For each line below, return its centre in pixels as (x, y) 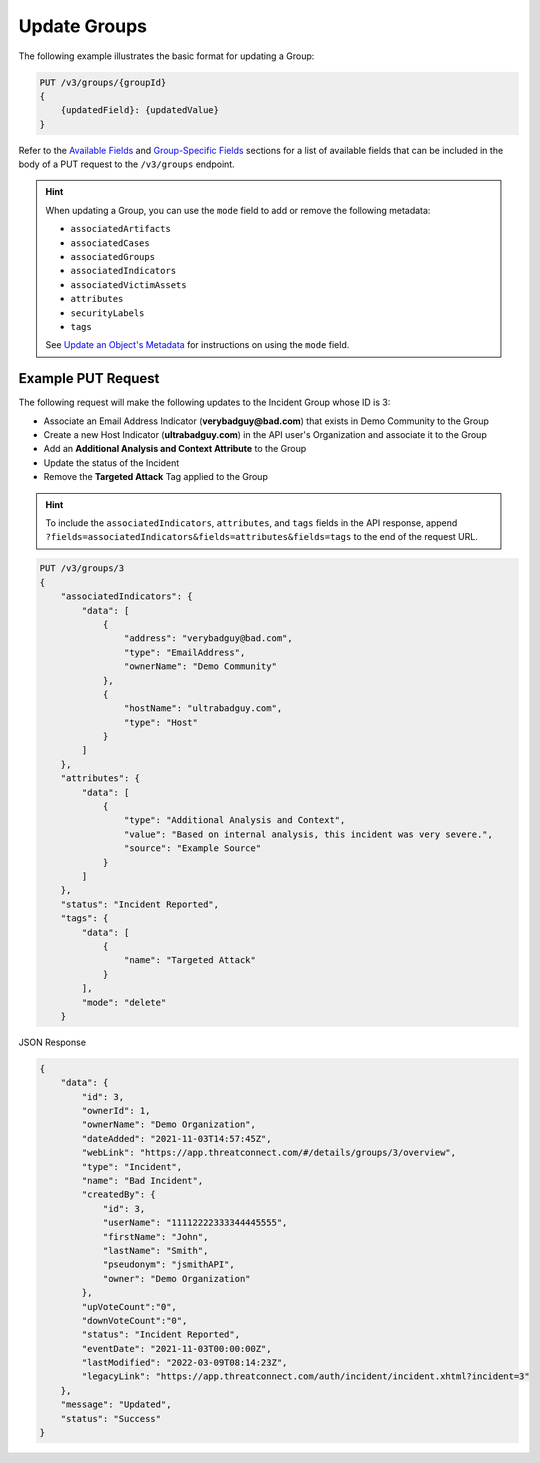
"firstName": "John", (155, 1236)
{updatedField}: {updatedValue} (140, 110)
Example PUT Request (89, 378)
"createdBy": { (119, 1194)
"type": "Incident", (132, 1166)
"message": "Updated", (116, 1404)
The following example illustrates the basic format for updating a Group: (166, 56)
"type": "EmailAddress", (184, 652)
